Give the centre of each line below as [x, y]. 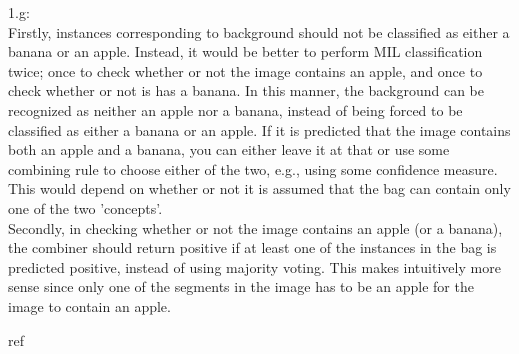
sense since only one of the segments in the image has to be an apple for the [241, 286]
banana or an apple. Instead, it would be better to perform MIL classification [245, 51]
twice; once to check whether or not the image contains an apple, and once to [245, 70]
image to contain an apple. [89, 305]
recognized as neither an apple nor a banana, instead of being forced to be [235, 109]
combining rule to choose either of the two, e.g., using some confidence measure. [253, 168]
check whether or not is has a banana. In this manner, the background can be [246, 90]
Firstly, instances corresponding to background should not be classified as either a [259, 31]
